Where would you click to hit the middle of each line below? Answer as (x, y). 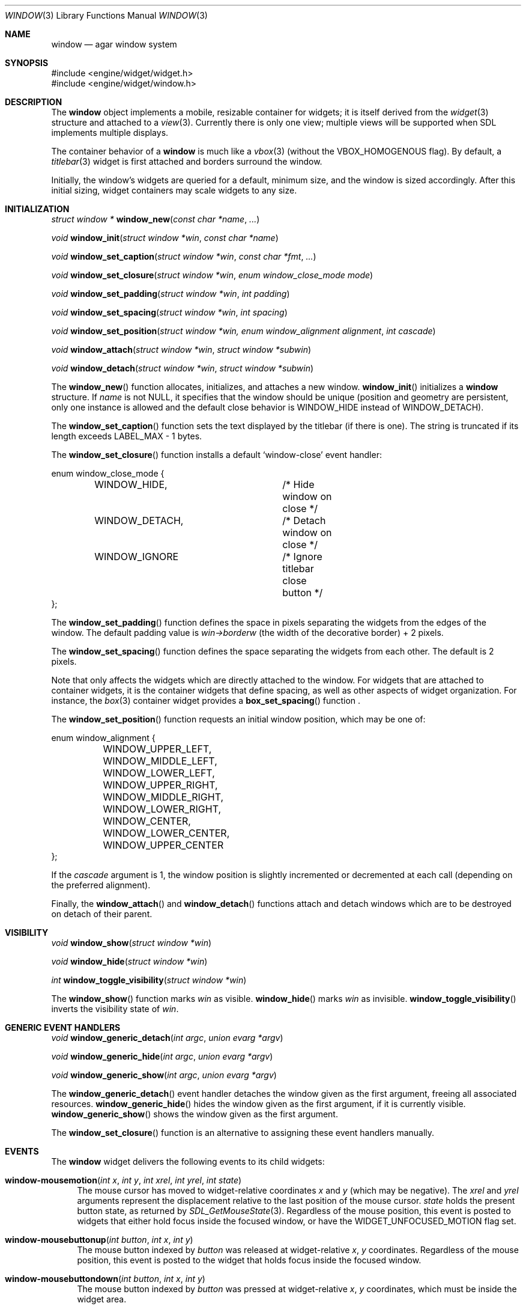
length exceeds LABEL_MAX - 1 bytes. (127, 436)
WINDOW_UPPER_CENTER (163, 845)
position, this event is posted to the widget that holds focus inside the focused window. (249, 1260)
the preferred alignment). (101, 885)
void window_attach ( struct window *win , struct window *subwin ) (181, 349)
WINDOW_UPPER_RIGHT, (160, 785)
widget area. (102, 1299)
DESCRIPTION (34, 102)
